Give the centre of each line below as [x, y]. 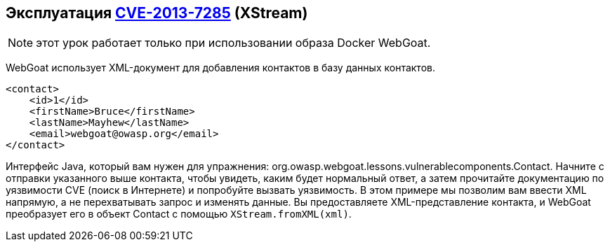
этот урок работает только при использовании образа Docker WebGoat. [233, 43]
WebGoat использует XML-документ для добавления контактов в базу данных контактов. [220, 68]
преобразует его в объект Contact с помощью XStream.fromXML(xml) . [179, 214]
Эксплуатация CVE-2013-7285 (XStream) [157, 13]
